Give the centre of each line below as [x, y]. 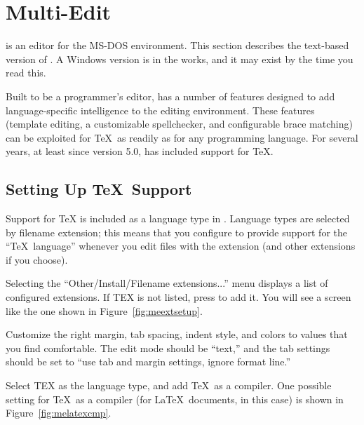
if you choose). [37, 259]
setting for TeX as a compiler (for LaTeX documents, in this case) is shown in [175, 399]
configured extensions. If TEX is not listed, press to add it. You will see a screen [178, 297]
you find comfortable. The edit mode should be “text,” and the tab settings [168, 348]
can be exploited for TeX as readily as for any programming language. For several [182, 137]
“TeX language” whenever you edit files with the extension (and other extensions [181, 246]
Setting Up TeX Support [99, 189]
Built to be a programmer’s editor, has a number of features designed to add [170, 96]
